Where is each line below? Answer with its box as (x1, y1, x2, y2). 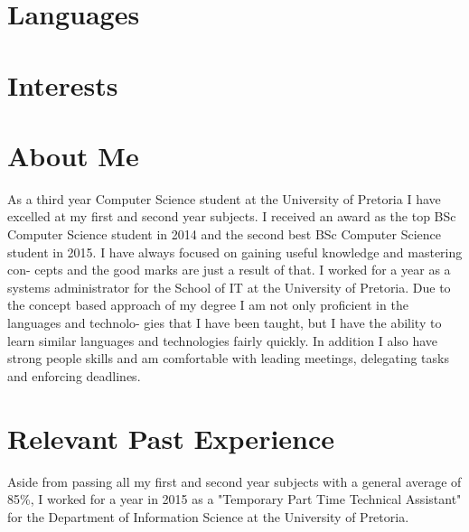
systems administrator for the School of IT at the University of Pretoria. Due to (7, 277, 451, 296)
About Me (7, 136, 139, 173)
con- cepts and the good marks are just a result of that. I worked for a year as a (7, 260, 451, 279)
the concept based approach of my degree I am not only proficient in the (7, 295, 408, 314)
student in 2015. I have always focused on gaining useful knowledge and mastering (7, 242, 463, 261)
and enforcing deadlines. (7, 366, 141, 385)
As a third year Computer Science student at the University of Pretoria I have (7, 189, 441, 208)
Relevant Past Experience (7, 419, 335, 456)
